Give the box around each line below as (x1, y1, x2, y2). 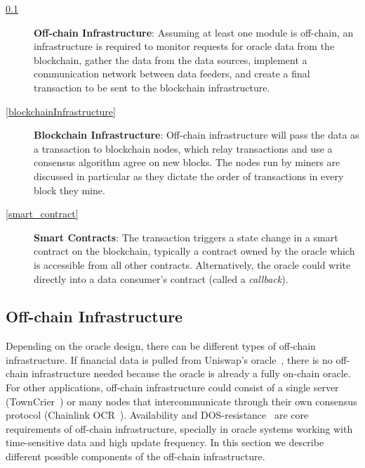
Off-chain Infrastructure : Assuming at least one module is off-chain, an (34, 25, 354, 39)
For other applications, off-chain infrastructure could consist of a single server (6, 380, 339, 395)
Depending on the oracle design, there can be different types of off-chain (6, 339, 316, 353)
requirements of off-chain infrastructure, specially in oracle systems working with (6, 421, 353, 436)
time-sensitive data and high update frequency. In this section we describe (6, 435, 324, 450)
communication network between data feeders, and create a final (34, 66, 310, 81)
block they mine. (34, 182, 105, 197)
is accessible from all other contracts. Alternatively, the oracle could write (34, 257, 351, 272)
